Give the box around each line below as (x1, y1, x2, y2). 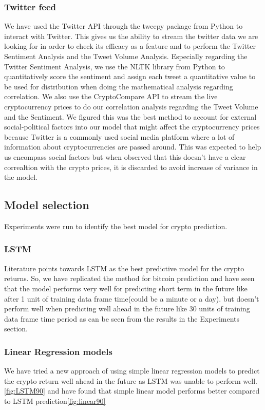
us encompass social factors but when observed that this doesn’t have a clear (4, 151, 246, 162)
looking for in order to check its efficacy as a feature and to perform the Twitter (4, 41, 256, 51)
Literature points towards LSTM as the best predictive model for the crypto (4, 263, 244, 273)
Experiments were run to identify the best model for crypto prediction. (4, 220, 228, 231)
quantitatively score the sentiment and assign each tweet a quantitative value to (4, 71, 256, 82)
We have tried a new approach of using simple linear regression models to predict (4, 365, 260, 376)
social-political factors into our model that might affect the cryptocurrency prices (4, 121, 260, 132)
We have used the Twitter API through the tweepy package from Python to (4, 21, 243, 31)
